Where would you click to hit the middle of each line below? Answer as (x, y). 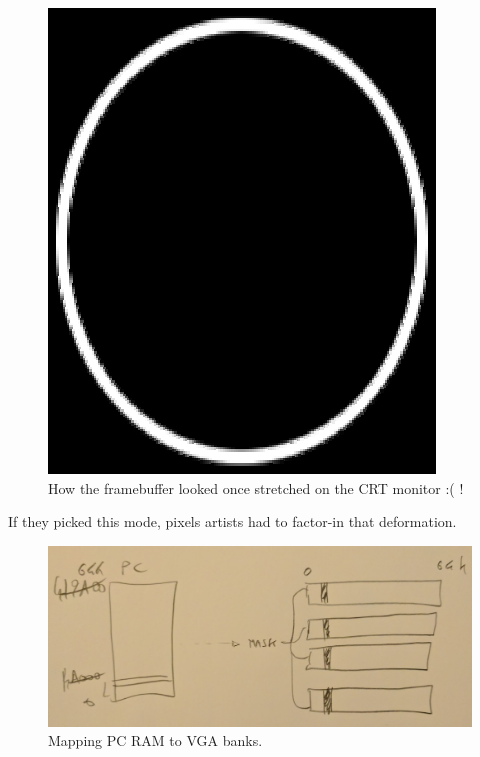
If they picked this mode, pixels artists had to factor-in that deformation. (232, 521)
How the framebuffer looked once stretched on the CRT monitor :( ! (256, 487)
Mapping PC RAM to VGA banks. (155, 740)
